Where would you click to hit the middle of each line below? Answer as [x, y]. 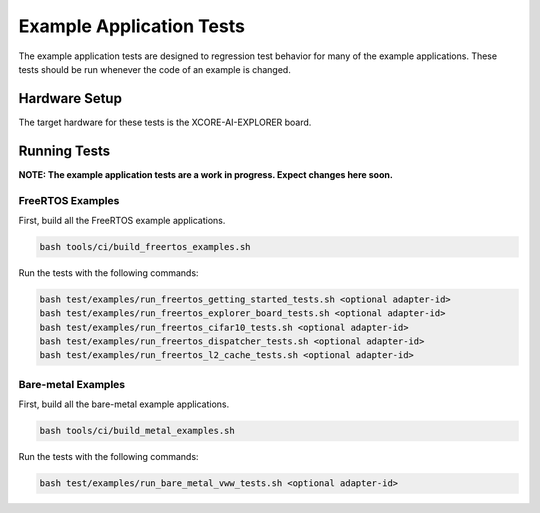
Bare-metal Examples [72, 384]
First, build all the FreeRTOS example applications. [122, 220]
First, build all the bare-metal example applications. [124, 404]
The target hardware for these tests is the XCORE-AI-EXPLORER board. [165, 122]
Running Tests [64, 150]
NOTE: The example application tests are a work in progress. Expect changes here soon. [206, 174]
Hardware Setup [70, 98]
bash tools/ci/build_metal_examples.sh [137, 431]
